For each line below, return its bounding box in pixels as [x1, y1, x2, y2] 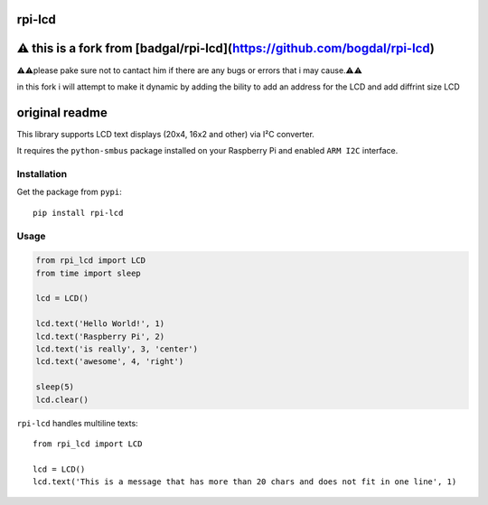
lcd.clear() [35, 394, 89, 405]
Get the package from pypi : [16, 186, 122, 198]
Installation [16, 167, 68, 180]
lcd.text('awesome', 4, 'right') [35, 357, 184, 367]
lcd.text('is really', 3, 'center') [35, 344, 199, 354]
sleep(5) [35, 382, 75, 392]
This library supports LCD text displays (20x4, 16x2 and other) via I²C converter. [16, 128, 315, 139]
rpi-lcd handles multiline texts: [16, 417, 139, 428]
